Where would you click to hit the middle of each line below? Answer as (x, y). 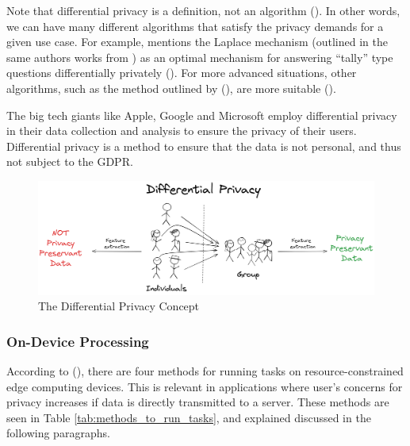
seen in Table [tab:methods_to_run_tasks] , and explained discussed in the (189, 417)
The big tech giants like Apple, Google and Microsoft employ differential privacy (202, 115)
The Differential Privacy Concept (119, 306)
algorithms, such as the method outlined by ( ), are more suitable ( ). (171, 88)
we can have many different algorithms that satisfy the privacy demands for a (195, 26)
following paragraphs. (58, 433)
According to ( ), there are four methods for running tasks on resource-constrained (205, 371)
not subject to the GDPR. (70, 161)
